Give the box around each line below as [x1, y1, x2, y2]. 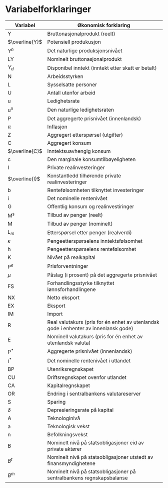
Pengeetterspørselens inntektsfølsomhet [47, 238, 143, 245]
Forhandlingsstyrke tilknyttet [47, 279, 114, 286]
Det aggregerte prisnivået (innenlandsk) [47, 115, 141, 122]
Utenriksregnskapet [47, 366, 94, 373]
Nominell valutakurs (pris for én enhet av [47, 333, 143, 340]
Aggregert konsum [47, 139, 91, 146]
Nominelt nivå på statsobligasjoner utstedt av [47, 454, 153, 461]
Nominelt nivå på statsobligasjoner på [47, 468, 136, 475]
